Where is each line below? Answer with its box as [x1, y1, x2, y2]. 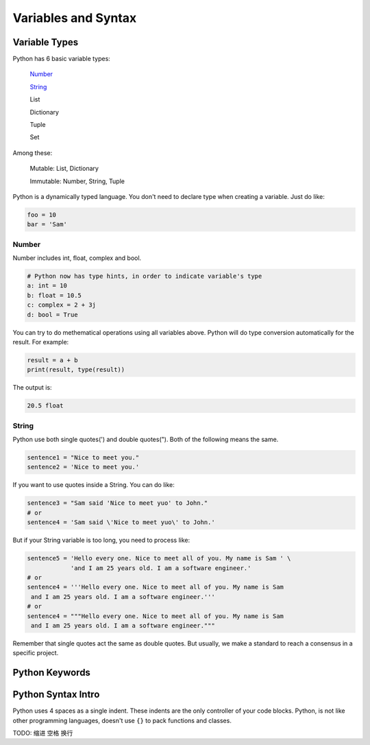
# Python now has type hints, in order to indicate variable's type [27, 272, 262, 281]
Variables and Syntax [12, 10, 137, 25]
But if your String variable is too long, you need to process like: [12, 536, 190, 545]
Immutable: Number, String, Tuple [29, 177, 125, 185]
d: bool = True [27, 311, 78, 318]
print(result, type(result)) [27, 366, 125, 374]
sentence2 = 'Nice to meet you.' [27, 463, 140, 471]
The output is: [12, 383, 52, 392]
